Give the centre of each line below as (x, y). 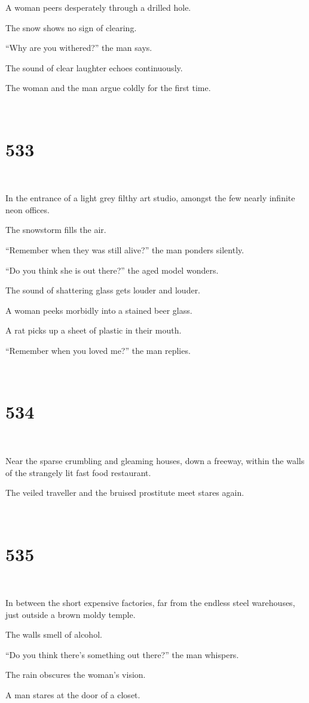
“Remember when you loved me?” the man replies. (98, 351)
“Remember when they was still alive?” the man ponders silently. (125, 250)
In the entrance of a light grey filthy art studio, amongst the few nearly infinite (150, 198)
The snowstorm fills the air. (56, 230)
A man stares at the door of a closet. (73, 695)
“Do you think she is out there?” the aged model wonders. (112, 270)
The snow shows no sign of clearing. (71, 27)
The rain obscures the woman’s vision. (76, 675)
